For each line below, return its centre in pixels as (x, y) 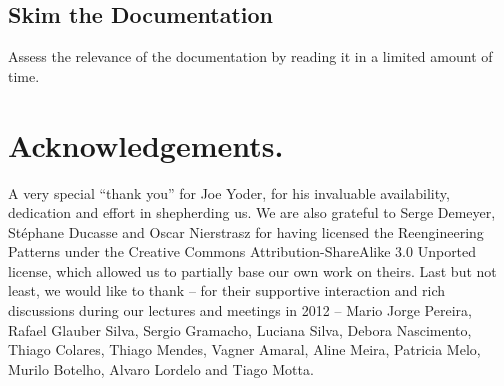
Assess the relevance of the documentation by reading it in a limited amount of (250, 56)
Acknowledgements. (146, 144)
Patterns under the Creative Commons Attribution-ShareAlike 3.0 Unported (242, 251)
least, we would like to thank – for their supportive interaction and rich (227, 290)
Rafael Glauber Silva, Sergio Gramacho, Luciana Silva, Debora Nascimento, (240, 329)
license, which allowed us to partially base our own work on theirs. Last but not (252, 270)
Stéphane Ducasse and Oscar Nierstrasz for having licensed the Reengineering (246, 231)
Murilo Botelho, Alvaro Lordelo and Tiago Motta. (161, 368)
